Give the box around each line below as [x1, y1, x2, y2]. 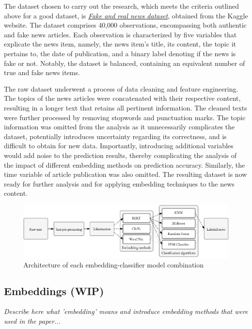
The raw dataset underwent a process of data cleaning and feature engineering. [4, 83, 238, 94]
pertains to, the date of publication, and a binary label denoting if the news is [4, 48, 236, 58]
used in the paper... [4, 315, 61, 326]
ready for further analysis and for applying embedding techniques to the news [4, 178, 235, 188]
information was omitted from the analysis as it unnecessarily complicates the [4, 122, 235, 132]
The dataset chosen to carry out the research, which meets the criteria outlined [4, 1, 239, 11]
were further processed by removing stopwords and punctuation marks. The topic [4, 112, 246, 122]
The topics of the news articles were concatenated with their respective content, [4, 93, 241, 103]
